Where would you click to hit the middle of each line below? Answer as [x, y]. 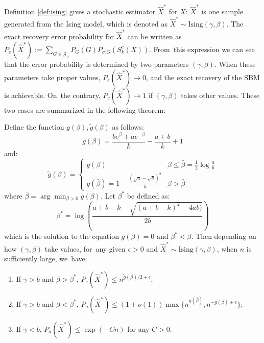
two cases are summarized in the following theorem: [85, 109]
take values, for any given [85, 248]
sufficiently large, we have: [46, 259]
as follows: [128, 127]
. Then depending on [224, 236]
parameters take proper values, [52, 77]
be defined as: [148, 195]
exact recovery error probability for [59, 36]
